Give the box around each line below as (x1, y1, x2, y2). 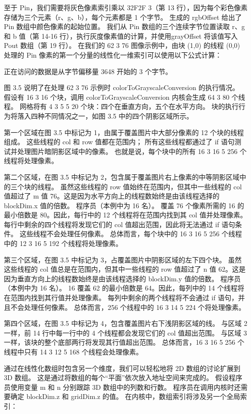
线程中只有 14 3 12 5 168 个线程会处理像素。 (4, 347, 143, 356)
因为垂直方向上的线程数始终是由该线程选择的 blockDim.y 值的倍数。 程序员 (4, 273, 241, 283)
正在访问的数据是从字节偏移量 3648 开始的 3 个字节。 (4, 66, 172, 76)
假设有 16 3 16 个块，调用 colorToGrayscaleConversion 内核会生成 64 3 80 (4, 92, 230, 102)
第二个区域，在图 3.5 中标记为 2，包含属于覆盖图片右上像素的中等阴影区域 (4, 171, 239, 182)
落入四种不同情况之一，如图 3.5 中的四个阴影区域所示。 (17, 110, 193, 121)
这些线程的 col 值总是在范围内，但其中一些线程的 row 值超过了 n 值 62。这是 (4, 264, 246, 274)
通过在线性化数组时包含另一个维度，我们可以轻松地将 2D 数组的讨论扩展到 (4, 363, 241, 373)
